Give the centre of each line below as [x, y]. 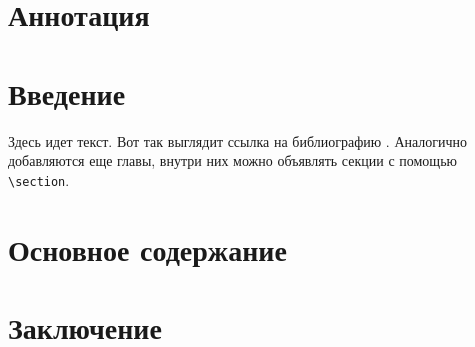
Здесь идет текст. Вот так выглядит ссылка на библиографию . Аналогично [238, 140]
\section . [39, 179]
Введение [67, 92]
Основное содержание [147, 248]
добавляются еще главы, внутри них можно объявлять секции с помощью [232, 160]
